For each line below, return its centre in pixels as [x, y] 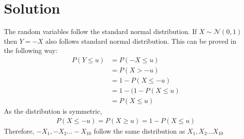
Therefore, [19, 130]
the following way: [31, 50]
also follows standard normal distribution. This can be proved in [141, 41]
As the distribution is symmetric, [53, 111]
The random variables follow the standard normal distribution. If [100, 31]
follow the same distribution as [139, 130]
